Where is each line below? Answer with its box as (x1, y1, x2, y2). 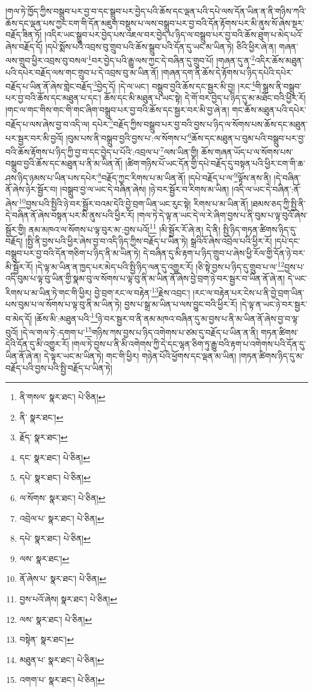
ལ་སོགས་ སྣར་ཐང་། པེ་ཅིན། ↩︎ (19, 492, 106, 504)
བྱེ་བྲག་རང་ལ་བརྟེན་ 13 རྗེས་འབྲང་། (94, 284, 190, 298)
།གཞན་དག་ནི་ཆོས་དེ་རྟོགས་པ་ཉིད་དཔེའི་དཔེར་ (161, 66, 293, 78)
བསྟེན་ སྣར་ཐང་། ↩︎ (19, 633, 74, 646)
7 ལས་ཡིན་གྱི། (160, 144, 199, 158)
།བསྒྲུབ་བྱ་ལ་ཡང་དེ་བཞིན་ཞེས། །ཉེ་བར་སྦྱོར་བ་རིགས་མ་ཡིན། (60, 183, 229, 196)
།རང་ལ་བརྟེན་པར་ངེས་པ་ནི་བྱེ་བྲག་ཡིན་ (192, 286, 305, 298)
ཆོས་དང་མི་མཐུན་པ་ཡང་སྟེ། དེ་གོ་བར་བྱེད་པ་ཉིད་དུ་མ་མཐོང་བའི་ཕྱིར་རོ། (104, 91, 306, 104)
